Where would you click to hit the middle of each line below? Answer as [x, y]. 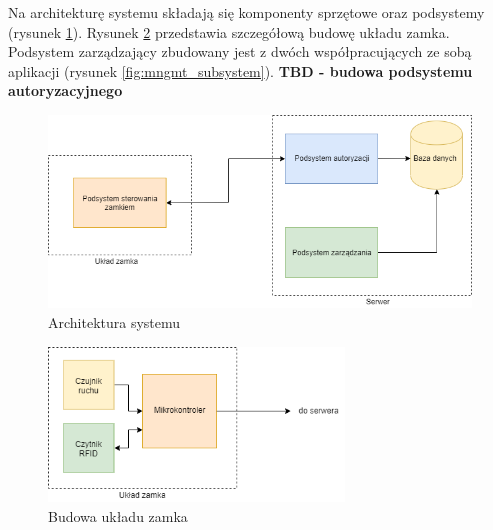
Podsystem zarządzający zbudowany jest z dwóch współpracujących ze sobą [240, 51]
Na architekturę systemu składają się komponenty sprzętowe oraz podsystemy [246, 12]
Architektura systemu [114, 321]
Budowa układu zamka [118, 515]
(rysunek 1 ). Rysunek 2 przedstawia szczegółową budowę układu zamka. [229, 31]
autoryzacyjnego [65, 90]
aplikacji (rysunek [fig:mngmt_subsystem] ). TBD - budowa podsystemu [240, 70]
